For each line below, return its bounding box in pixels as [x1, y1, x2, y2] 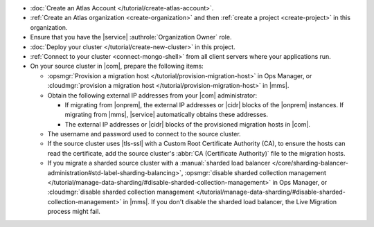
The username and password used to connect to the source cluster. [47, 130, 242, 138]
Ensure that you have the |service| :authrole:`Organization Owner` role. [30, 33, 232, 42]
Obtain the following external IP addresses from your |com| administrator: [47, 91, 258, 100]
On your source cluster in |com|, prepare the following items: [30, 62, 204, 71]
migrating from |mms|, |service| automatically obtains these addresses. [64, 111, 269, 119]
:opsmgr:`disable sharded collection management [184, 168, 327, 176]
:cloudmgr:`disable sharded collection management [47, 188, 195, 197]
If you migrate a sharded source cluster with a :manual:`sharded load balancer [47, 159, 271, 167]
